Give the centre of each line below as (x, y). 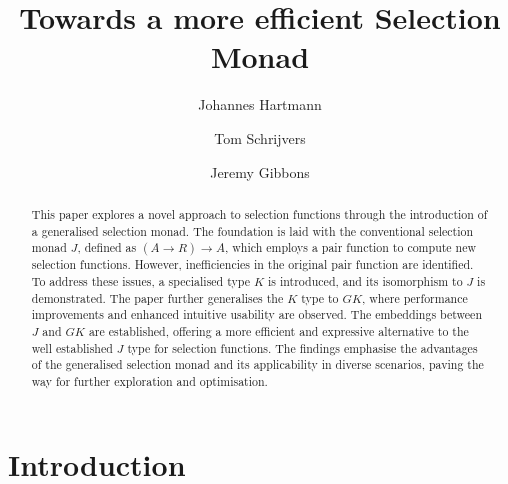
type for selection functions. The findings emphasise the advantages (302, 347)
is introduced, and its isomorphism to (365, 280)
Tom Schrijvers (260, 137)
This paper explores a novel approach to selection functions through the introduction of (259, 213)
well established (72, 347)
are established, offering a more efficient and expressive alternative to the (278, 330)
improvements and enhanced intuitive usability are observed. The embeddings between (257, 314)
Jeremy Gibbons (260, 171)
